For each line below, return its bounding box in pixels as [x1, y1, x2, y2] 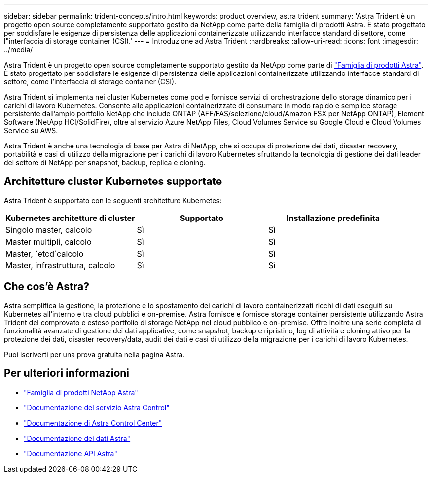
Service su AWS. [4, 126, 58, 135]
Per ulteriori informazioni [4, 367, 130, 380]
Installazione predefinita [287, 213, 380, 223]
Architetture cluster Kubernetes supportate [4, 175, 222, 188]
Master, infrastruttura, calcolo [5, 260, 115, 270]
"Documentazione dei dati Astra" [24, 434, 131, 442]
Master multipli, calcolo [5, 236, 92, 247]
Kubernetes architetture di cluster [5, 213, 135, 223]
